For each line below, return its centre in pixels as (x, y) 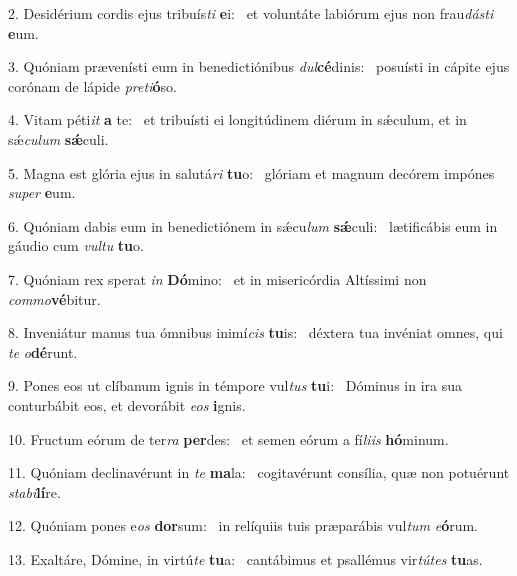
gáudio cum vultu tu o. (76, 245)
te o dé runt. (43, 351)
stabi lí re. (34, 491)
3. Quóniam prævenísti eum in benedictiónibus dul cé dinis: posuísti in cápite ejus (259, 66)
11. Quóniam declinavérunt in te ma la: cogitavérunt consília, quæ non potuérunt (259, 472)
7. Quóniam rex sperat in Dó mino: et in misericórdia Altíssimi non (217, 278)
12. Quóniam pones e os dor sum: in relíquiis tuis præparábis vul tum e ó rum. (243, 525)
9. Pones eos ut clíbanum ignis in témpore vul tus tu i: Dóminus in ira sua (235, 385)
